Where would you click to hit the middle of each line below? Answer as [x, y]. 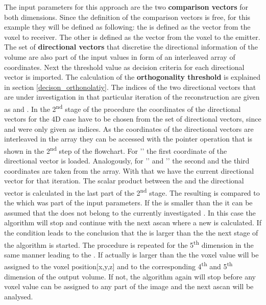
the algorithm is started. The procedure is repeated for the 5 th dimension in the [129, 244]
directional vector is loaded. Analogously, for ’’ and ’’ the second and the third [127, 161]
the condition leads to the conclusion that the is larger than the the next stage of [131, 233]
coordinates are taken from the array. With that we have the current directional [129, 170]
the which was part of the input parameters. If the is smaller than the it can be [128, 203]
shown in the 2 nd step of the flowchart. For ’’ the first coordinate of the [116, 150]
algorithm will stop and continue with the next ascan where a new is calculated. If [133, 222]
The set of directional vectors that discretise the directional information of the [131, 47]
